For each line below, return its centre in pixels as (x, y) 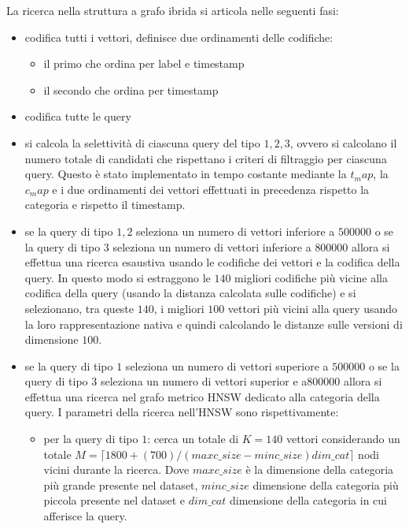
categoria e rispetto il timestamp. (105, 205)
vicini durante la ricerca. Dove (116, 469)
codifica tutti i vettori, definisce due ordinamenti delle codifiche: (179, 37)
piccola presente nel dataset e (114, 500)
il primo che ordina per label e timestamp (144, 63)
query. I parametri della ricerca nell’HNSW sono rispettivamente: (182, 412)
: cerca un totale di (193, 439)
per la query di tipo (91, 439)
